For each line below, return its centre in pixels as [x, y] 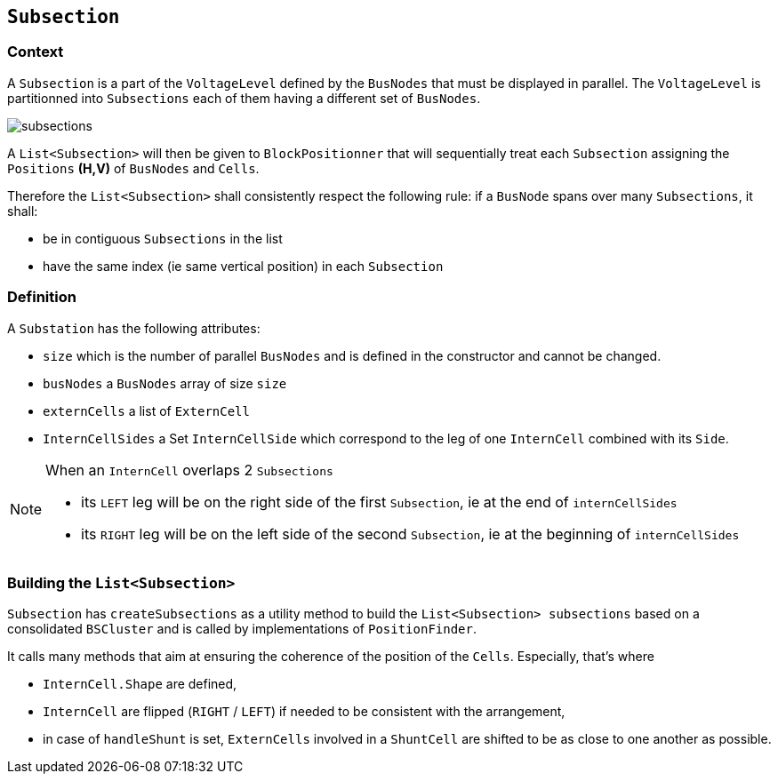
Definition [42, 297]
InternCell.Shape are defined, [140, 684]
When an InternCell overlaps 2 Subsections [189, 470]
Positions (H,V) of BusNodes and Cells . [133, 168]
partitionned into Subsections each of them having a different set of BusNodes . [244, 98]
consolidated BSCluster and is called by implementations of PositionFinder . [242, 629]
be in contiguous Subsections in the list [163, 238]
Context [36, 52]
